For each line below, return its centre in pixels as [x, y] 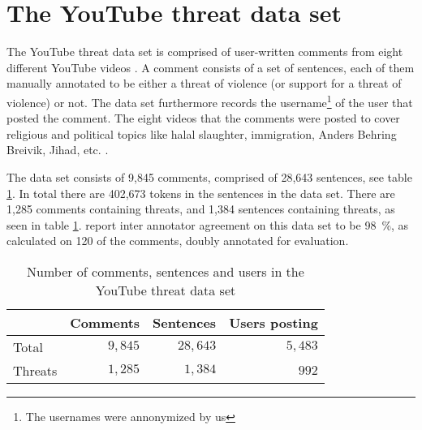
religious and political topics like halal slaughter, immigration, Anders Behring [202, 133]
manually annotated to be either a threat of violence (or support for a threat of [204, 83]
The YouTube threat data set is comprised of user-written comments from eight [205, 52]
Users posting [273, 322]
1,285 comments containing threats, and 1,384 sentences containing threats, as [201, 209]
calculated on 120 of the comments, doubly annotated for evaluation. [178, 241]
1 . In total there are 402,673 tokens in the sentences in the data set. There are [201, 193]
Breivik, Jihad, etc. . [58, 150]
